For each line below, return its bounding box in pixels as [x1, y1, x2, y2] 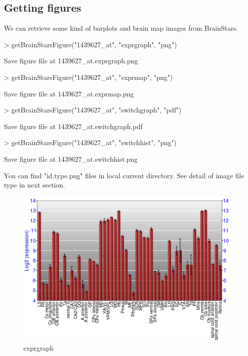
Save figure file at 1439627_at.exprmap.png [4, 88, 134, 98]
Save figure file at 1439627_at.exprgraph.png [4, 56, 138, 66]
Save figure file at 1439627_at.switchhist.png [4, 153, 138, 164]
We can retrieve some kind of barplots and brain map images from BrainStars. [4, 23, 238, 33]
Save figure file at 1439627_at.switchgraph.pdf [4, 121, 143, 131]
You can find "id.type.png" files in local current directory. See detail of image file [4, 170, 244, 180]
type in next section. [4, 180, 65, 190]
